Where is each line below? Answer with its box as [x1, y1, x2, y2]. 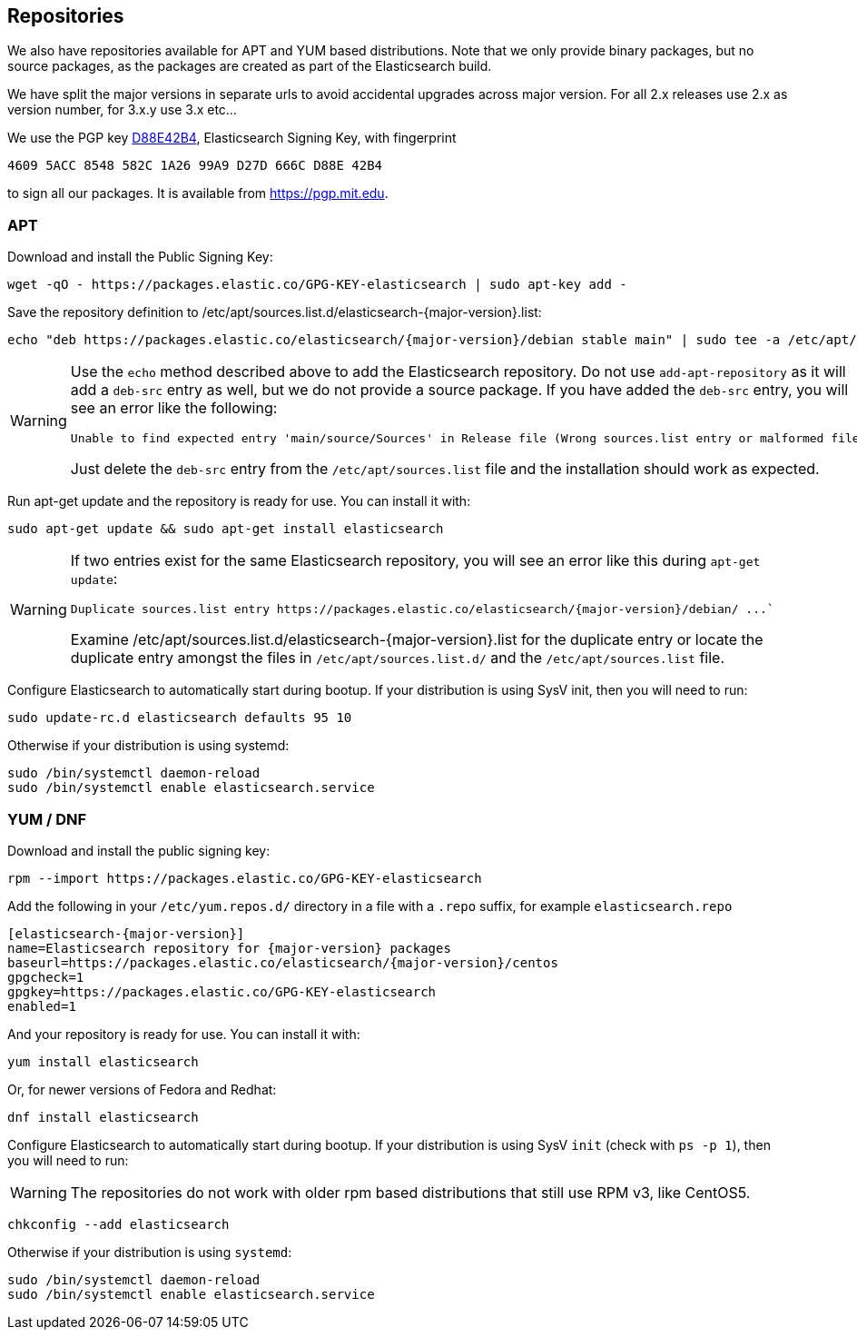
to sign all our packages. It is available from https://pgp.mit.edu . [7, 185, 389, 202]
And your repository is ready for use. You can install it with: [7, 1025, 360, 1042]
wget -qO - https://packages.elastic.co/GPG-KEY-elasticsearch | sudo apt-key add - [7, 277, 627, 292]
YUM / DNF [7, 809, 87, 828]
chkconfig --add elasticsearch [7, 1216, 230, 1232]
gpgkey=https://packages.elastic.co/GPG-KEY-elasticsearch [7, 984, 437, 999]
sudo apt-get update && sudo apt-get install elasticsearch [7, 521, 444, 537]
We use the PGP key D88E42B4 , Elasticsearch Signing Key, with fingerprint [7, 130, 457, 146]
